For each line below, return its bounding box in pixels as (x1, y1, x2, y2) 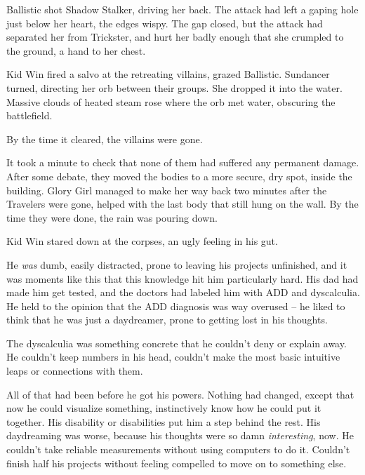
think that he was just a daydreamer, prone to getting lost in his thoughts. (6, 312, 328, 327)
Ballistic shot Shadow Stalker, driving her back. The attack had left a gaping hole (6, 2, 359, 16)
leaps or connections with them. (6, 363, 143, 378)
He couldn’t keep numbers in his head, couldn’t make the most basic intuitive (6, 349, 340, 364)
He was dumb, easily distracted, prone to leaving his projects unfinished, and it (6, 257, 347, 272)
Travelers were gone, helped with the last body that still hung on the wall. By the (6, 196, 359, 211)
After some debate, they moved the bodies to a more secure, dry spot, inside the (6, 168, 352, 183)
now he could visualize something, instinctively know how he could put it (6, 401, 321, 415)
